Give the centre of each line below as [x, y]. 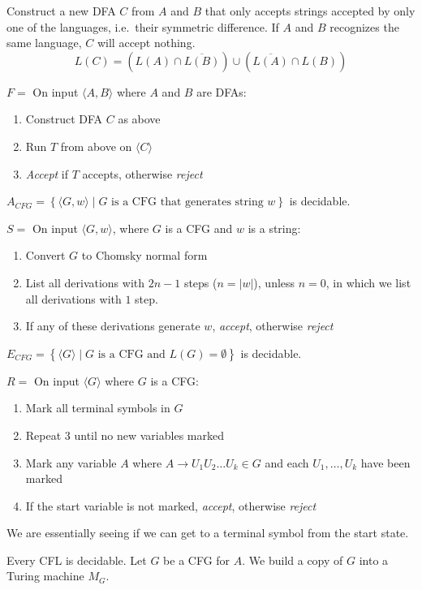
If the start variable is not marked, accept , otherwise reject [171, 505]
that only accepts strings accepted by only [310, 11]
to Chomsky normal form [144, 255]
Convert [45, 255]
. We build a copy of [293, 560]
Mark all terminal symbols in [98, 408]
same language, [44, 43]
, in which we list [368, 282]
